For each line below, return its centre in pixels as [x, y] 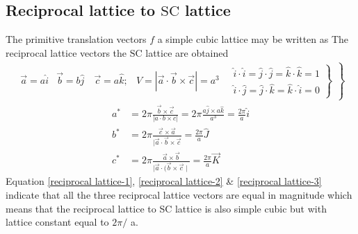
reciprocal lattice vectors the [66, 52]
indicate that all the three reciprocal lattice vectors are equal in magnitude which [179, 194]
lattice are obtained [187, 52]
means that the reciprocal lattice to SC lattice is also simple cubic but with [166, 208]
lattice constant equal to [57, 222]
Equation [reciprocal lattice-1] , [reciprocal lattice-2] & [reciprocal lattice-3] [164, 181]
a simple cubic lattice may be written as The [253, 39]
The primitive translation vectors [76, 39]
